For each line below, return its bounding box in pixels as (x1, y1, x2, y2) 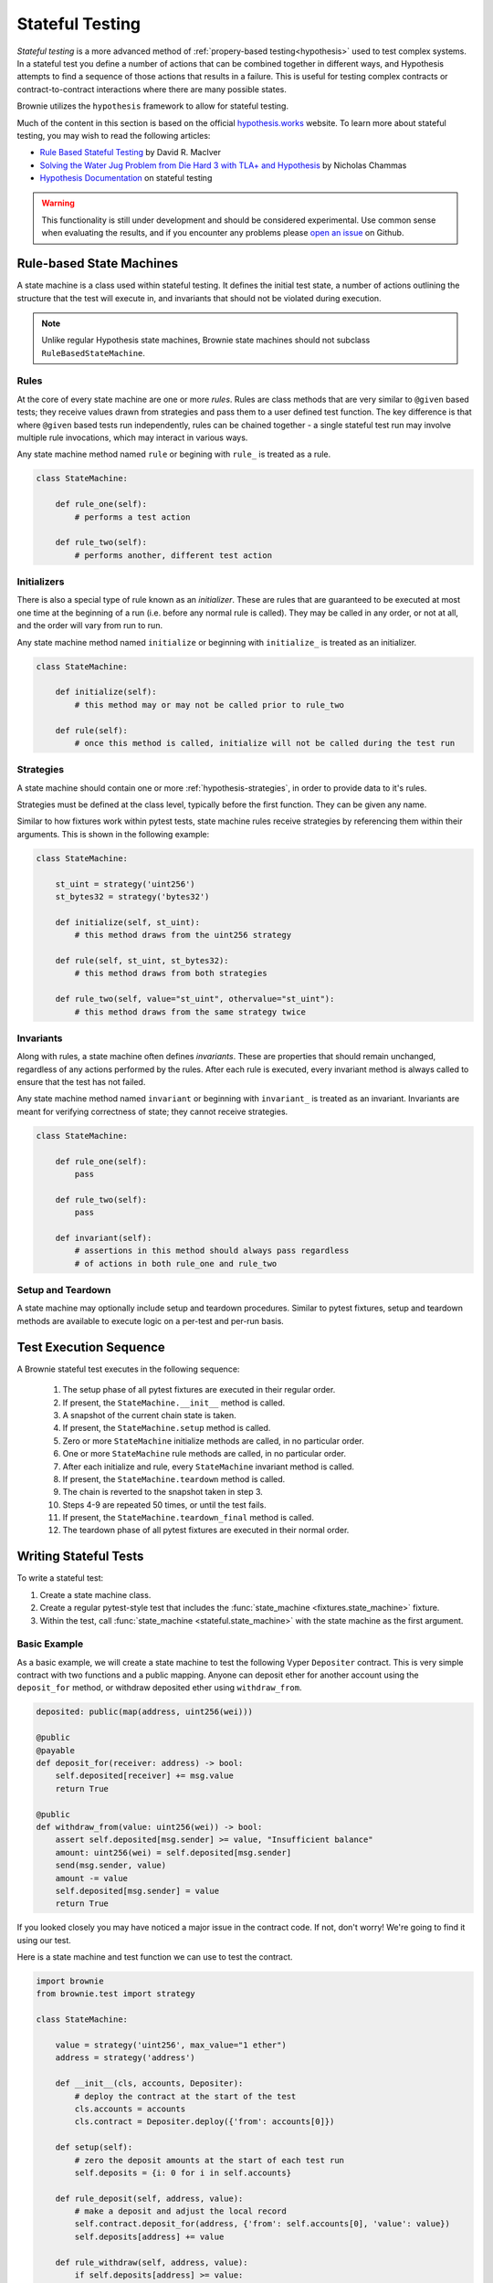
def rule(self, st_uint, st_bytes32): (55, 955, 229, 965)
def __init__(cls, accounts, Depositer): (55, 2078, 244, 2088)
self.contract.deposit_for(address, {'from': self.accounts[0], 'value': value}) (74, 2219, 451, 2229)
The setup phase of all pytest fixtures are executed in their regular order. (62, 1384, 336, 1395)
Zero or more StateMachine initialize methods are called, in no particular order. (62, 1435, 364, 1447)
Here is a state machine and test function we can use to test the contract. (16, 1952, 293, 1962)
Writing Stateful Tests (16, 1549, 144, 1564)
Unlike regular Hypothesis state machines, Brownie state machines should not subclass (41, 334, 371, 346)
